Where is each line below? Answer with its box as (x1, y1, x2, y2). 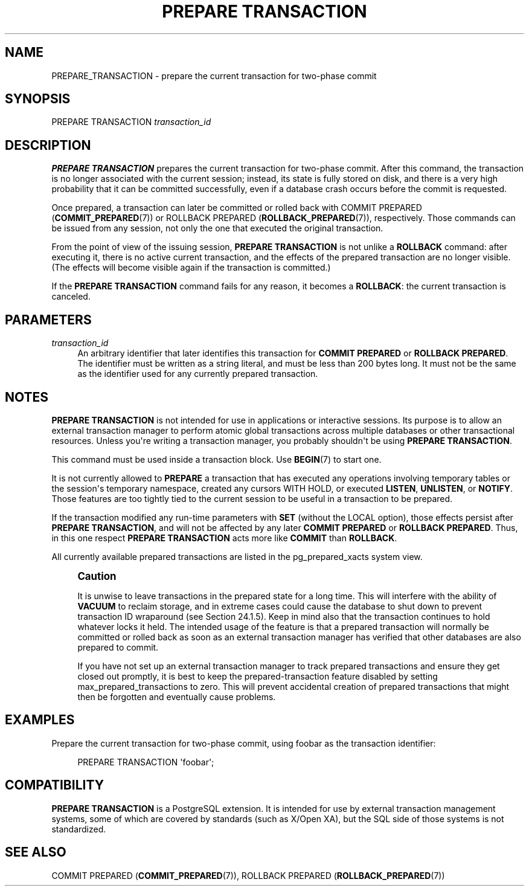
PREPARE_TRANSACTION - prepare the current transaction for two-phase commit (51, 70, 377, 81)
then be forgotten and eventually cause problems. (77, 691, 276, 702)
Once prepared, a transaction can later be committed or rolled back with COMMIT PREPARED (51, 202, 422, 213)
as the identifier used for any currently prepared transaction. (77, 368, 318, 379)
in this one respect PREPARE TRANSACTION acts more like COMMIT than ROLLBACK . (51, 532, 397, 543)
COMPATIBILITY (5, 777, 104, 793)
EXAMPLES (5, 712, 75, 728)
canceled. (51, 291, 91, 302)
